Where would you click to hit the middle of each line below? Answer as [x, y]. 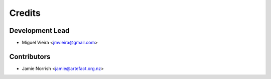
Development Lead [39, 31]
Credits [25, 13]
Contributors [30, 56]
